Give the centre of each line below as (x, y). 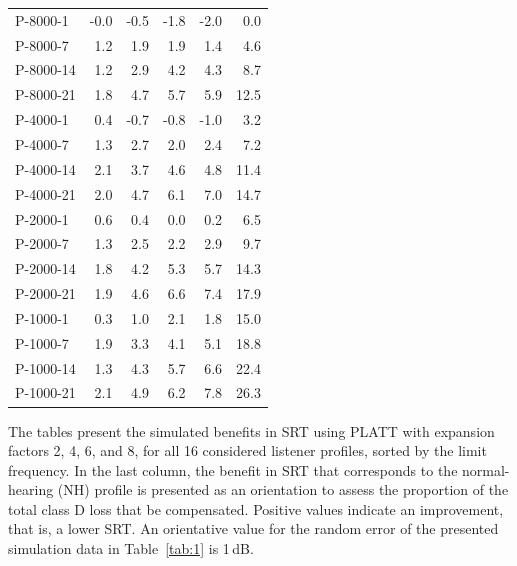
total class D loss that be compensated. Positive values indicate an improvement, (256, 508)
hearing (31, 489)
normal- (486, 469)
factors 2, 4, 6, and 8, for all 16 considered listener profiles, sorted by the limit (247, 450)
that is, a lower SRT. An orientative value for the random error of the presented (253, 528)
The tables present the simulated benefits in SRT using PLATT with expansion (251, 430)
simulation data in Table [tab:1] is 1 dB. (131, 548)
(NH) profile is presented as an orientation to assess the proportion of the (283, 489)
